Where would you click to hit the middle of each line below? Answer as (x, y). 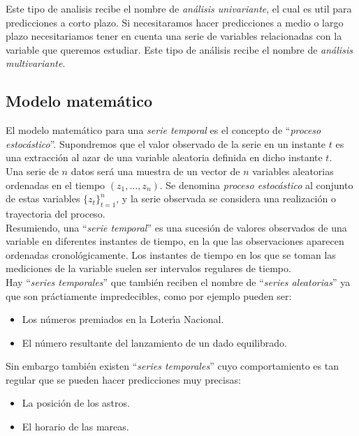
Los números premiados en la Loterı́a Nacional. (123, 319)
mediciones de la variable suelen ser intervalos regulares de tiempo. (148, 268)
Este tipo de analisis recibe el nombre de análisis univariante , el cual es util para (179, 8)
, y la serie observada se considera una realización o (226, 198)
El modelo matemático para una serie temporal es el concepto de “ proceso (163, 130)
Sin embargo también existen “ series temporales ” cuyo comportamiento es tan (172, 366)
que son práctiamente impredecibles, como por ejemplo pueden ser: (149, 295)
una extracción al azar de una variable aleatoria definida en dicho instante (164, 157)
